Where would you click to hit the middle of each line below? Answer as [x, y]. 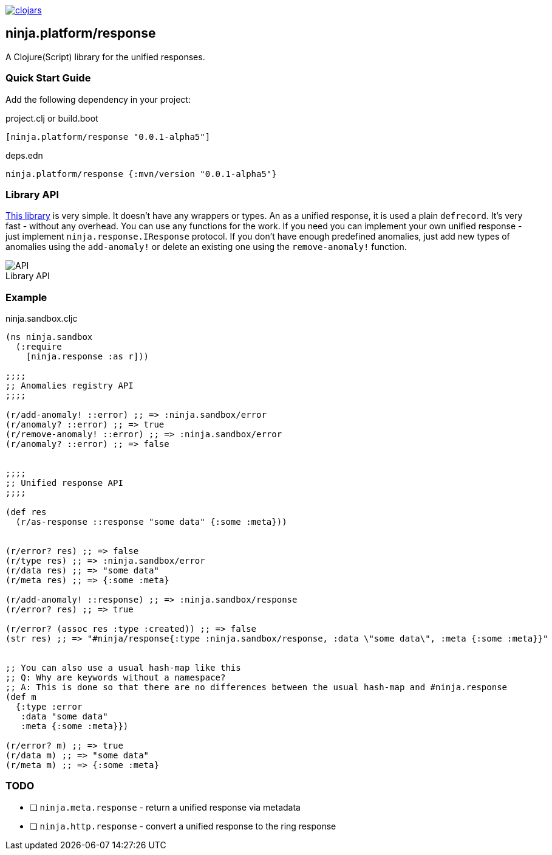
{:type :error [49, 707]
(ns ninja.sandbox [49, 337]
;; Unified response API [64, 483]
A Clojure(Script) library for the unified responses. [105, 57]
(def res [26, 512]
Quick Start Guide [48, 78]
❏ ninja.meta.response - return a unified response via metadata [165, 807]
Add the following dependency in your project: [98, 99]
